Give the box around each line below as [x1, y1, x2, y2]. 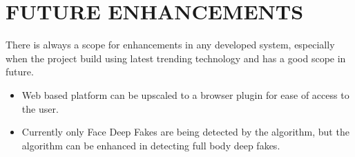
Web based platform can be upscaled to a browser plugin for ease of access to [21, 87, 349, 102]
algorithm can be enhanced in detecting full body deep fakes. [21, 138, 280, 152]
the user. [21, 101, 59, 116]
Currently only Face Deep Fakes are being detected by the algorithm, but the [21, 124, 349, 139]
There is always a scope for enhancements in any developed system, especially [6, 37, 335, 52]
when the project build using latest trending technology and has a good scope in [6, 50, 346, 65]
